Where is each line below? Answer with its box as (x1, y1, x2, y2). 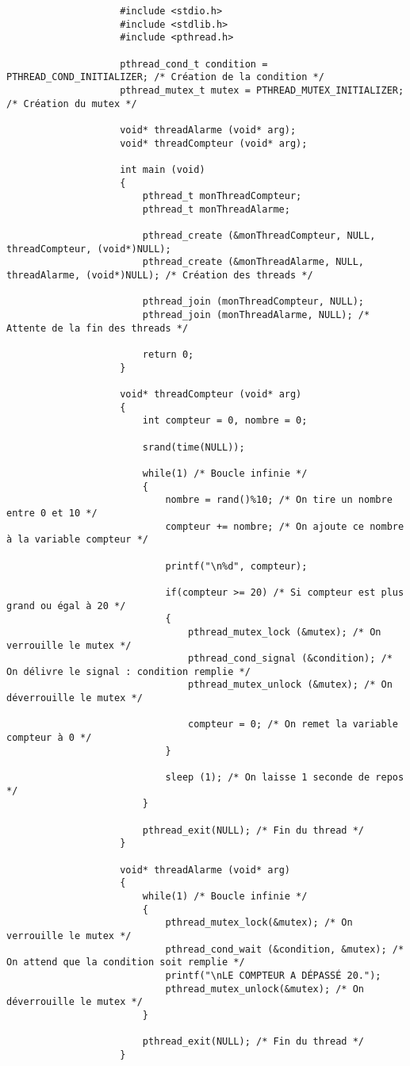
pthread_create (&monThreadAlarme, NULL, (142, 256, 365, 268)
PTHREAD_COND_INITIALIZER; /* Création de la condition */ (6, 71, 324, 83)
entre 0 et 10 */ (6, 507, 98, 519)
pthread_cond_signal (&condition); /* (188, 653, 393, 665)
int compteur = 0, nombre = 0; (142, 415, 308, 427)
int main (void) (120, 163, 205, 175)
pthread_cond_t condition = (120, 58, 268, 70)
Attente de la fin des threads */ (6, 322, 189, 334)
